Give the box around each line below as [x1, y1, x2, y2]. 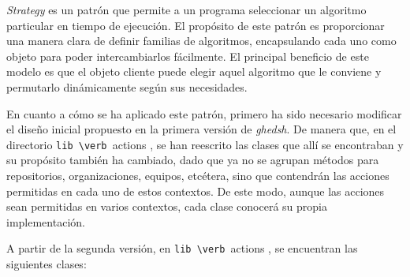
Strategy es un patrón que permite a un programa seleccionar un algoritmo [6, 2, 367, 17]
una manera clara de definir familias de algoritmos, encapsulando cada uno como [6, 32, 397, 49]
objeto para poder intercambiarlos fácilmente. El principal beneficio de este [6, 47, 369, 64]
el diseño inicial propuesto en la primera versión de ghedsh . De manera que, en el [6, 121, 397, 137]
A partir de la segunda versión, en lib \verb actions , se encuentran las [6, 240, 358, 256]
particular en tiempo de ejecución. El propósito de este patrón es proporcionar [6, 17, 385, 33]
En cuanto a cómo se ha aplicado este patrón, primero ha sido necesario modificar [6, 105, 402, 122]
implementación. [6, 213, 85, 230]
